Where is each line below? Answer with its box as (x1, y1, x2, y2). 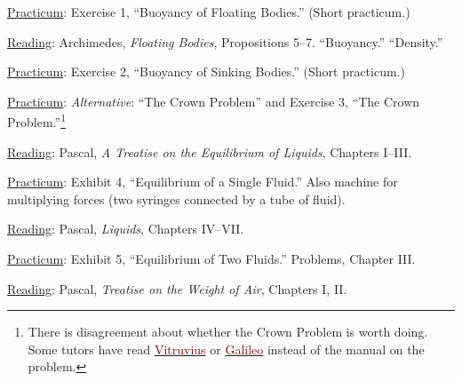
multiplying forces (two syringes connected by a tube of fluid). (7, 189, 346, 208)
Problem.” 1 (7, 110, 66, 131)
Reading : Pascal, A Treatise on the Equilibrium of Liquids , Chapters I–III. (7, 142, 412, 161)
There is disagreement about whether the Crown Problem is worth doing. (28, 322, 428, 341)
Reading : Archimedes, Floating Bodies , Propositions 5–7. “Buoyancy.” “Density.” (7, 32, 443, 51)
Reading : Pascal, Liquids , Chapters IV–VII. (7, 219, 244, 238)
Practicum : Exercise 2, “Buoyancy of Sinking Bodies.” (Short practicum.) (7, 62, 405, 81)
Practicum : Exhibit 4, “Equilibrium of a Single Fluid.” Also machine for (7, 172, 398, 191)
